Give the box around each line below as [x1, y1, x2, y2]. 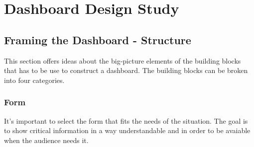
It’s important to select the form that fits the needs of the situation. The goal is [4, 115, 248, 126]
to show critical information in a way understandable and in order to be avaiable [4, 125, 251, 136]
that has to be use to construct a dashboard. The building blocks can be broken [4, 65, 248, 75]
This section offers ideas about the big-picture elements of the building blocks [4, 55, 241, 66]
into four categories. [4, 74, 65, 85]
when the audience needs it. [4, 135, 89, 145]
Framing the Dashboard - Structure [4, 32, 191, 47]
